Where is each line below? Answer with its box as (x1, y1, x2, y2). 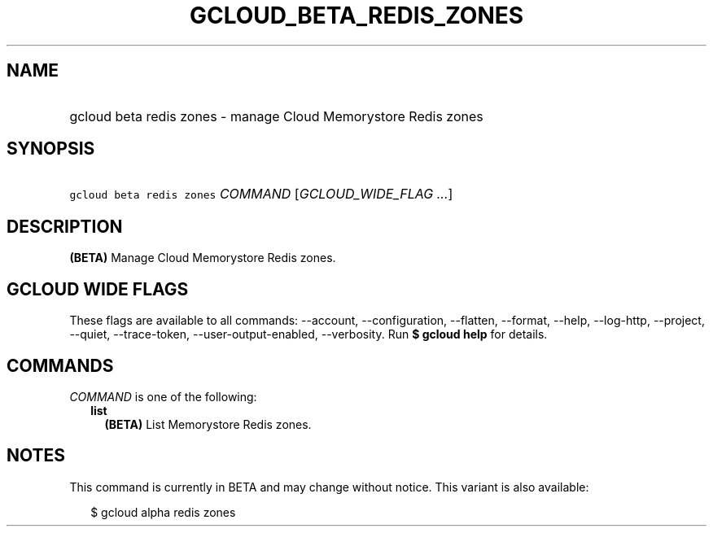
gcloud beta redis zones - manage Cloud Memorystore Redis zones (69, 107, 483, 125)
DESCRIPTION (7, 216, 123, 237)
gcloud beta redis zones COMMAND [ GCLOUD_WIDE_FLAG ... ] (69, 186, 453, 203)
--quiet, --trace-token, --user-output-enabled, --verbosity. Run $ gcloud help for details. (69, 327, 548, 342)
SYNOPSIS (7, 138, 95, 159)
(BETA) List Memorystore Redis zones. (104, 417, 312, 431)
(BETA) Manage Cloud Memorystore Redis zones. (69, 251, 336, 265)
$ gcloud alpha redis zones (90, 505, 236, 519)
